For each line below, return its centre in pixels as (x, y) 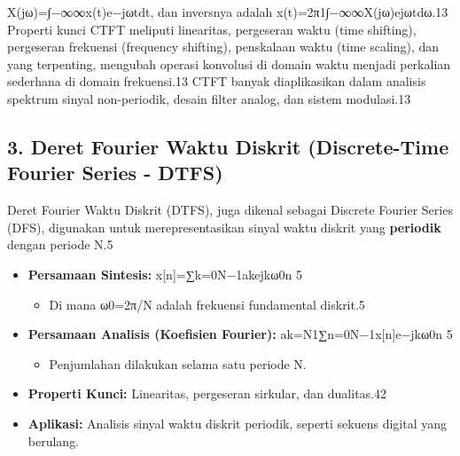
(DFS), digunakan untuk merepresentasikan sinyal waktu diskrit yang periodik (224, 227)
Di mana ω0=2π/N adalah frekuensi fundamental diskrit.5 (207, 304)
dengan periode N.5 (60, 244)
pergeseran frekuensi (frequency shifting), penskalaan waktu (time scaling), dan (223, 47)
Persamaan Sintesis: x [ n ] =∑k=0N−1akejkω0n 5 (165, 274)
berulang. (54, 440)
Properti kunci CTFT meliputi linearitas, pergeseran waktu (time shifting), (212, 29)
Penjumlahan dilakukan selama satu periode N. (178, 363)
